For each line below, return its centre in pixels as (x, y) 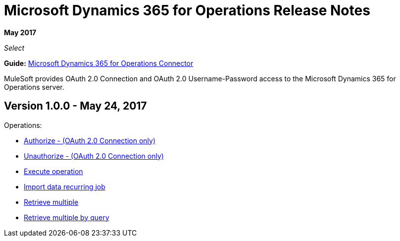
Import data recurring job (65, 186)
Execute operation (53, 171)
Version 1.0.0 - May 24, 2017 (75, 106)
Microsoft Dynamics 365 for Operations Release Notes (187, 10)
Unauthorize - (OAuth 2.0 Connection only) (94, 156)
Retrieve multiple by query (67, 217)
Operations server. (34, 87)
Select (14, 48)
